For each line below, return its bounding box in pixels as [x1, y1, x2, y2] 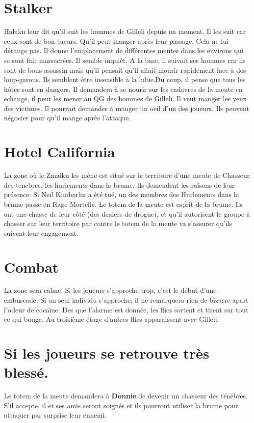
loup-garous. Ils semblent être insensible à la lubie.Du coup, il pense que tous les [4, 74, 246, 85]
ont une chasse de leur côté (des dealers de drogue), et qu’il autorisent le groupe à [4, 208, 250, 219]
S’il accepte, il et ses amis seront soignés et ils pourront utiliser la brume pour [4, 400, 238, 410]
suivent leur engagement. [4, 227, 78, 238]
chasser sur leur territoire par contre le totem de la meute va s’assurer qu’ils [4, 218, 232, 228]
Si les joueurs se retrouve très [4, 343, 209, 363]
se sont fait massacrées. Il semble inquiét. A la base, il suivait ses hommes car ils [4, 55, 246, 65]
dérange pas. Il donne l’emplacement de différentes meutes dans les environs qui [4, 45, 244, 56]
